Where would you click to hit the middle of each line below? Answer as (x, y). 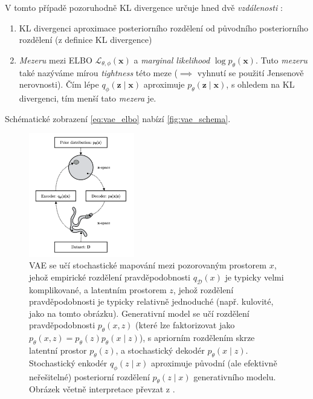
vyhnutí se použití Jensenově (250, 72)
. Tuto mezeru (281, 60)
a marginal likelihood (172, 60)
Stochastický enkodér (68, 362)
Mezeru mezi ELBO (56, 60)
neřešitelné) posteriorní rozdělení (89, 376)
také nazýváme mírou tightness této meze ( (98, 72)
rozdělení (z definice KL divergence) (86, 40)
